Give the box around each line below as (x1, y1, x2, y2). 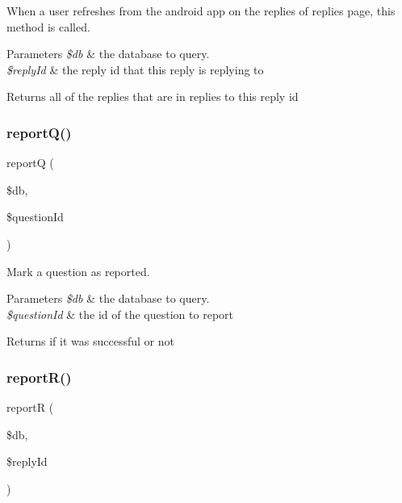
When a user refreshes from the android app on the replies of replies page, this (6, 2, 396, 19)
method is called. (6, 18, 90, 35)
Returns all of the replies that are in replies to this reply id (6, 88, 299, 105)
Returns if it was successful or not (6, 333, 174, 350)
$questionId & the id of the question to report (6, 305, 233, 322)
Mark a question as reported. (6, 262, 150, 279)
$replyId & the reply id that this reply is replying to (6, 61, 264, 78)
